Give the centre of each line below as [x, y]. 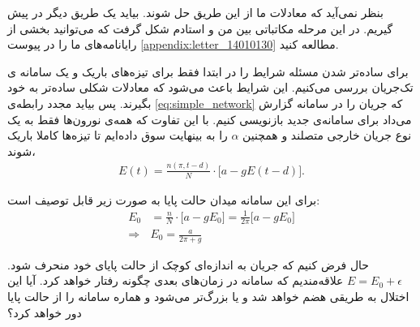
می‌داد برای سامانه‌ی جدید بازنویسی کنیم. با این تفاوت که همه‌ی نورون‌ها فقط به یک [210, 119]
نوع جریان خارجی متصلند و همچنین [327, 135]
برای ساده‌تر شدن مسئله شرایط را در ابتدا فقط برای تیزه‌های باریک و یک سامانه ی [208, 71]
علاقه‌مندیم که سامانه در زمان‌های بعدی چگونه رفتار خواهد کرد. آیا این [176, 280]
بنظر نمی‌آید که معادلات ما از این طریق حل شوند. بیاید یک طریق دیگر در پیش [195, 12]
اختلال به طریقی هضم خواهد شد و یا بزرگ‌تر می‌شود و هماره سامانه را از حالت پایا [208, 297]
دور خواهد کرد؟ [45, 312]
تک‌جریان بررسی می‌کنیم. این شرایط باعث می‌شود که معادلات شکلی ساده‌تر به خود [210, 87]
